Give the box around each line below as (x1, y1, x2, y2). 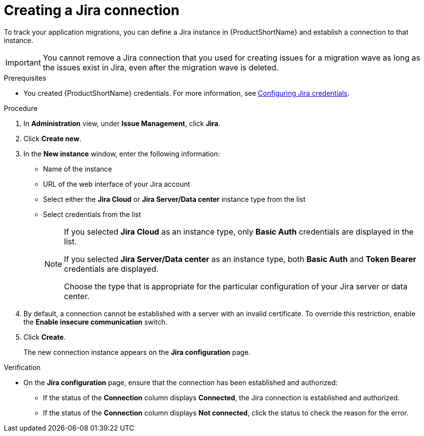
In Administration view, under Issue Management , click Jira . (23, 119, 221, 128)
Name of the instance (43, 164, 112, 173)
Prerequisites (4, 73, 46, 82)
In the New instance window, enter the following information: (23, 149, 220, 158)
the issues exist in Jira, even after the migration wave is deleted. (42, 62, 279, 72)
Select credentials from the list (43, 210, 141, 218)
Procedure (4, 104, 38, 112)
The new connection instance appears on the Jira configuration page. (23, 348, 251, 356)
